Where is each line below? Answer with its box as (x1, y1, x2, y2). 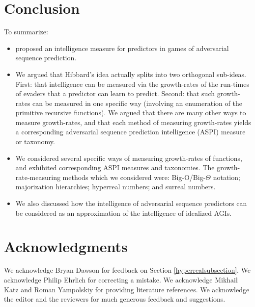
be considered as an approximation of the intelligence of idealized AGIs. (15, 207, 232, 218)
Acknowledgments (4, 236, 128, 256)
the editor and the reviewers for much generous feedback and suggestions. (4, 294, 226, 304)
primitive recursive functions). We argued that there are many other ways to (15, 107, 246, 118)
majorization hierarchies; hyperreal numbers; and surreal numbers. (15, 181, 216, 192)
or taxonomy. (15, 136, 55, 147)
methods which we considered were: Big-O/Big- (62, 172, 206, 182)
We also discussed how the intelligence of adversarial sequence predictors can (15, 198, 247, 208)
